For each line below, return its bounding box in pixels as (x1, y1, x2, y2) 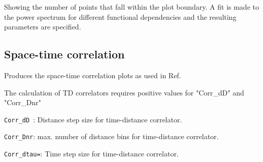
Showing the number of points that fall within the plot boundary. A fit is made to (4, 2, 259, 12)
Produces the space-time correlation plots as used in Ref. (4, 70, 181, 80)
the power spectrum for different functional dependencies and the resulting (4, 11, 237, 22)
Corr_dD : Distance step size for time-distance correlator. (4, 114, 182, 124)
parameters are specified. (4, 21, 81, 32)
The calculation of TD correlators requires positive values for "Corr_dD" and (4, 87, 244, 98)
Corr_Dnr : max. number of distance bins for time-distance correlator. (4, 131, 219, 142)
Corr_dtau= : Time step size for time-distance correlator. (4, 148, 179, 159)
